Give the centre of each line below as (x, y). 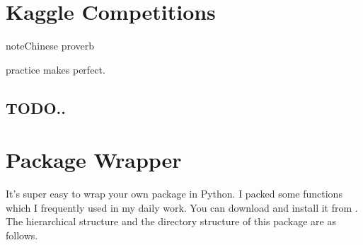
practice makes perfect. (56, 69)
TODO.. (36, 107)
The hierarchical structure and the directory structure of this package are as (171, 221)
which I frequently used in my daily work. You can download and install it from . (182, 207)
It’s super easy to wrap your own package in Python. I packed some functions (174, 194)
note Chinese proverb (50, 46)
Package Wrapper (94, 160)
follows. (22, 235)
